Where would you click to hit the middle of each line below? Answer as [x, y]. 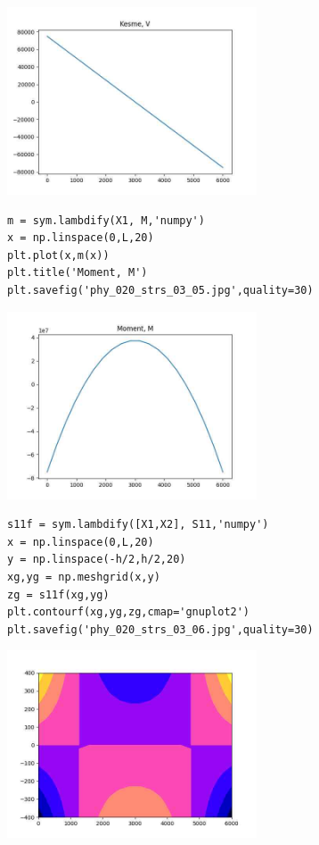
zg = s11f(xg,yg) [58, 594]
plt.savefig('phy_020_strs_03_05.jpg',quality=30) [160, 290]
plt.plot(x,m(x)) [58, 255]
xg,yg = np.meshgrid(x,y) [84, 577]
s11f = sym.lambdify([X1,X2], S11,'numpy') [138, 525]
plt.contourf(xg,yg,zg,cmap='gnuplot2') [129, 612]
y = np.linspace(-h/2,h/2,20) [97, 560]
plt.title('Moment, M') [78, 273]
